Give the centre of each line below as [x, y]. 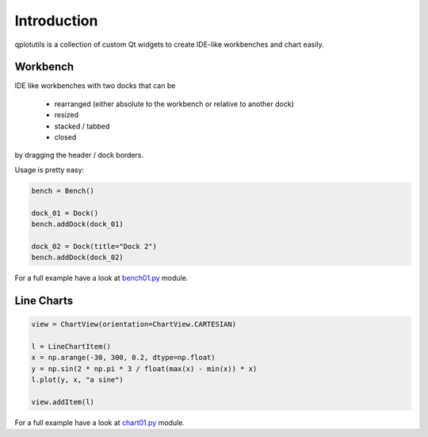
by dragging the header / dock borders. [79, 155]
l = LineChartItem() [71, 346]
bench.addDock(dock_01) [78, 224]
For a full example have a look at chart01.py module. [100, 422]
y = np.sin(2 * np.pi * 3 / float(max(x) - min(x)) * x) [144, 368]
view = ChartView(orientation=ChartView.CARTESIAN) [134, 324]
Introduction [56, 21]
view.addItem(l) [63, 402]
